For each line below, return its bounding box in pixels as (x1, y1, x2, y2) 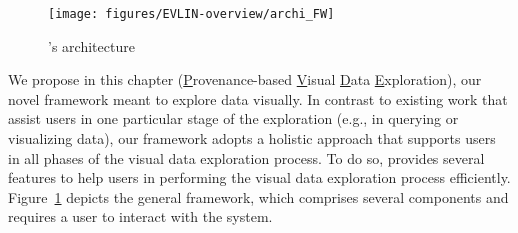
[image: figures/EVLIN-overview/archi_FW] (48, 7, 335, 21)
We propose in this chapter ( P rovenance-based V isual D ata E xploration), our (8, 69, 482, 90)
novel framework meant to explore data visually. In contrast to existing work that (8, 88, 508, 109)
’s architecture (48, 35, 135, 56)
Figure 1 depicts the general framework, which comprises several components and (8, 186, 509, 207)
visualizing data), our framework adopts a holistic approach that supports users (8, 128, 496, 149)
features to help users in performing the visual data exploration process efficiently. (8, 167, 511, 188)
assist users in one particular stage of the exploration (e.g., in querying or (8, 108, 459, 129)
